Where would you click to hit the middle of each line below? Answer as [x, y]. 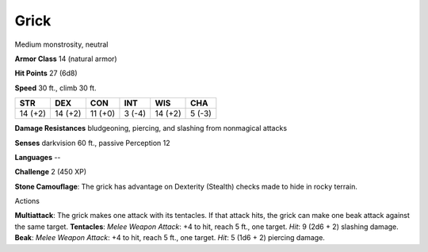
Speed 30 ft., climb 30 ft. [55, 88]
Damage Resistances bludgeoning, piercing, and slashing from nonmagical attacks [151, 128]
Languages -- [38, 157]
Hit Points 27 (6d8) [46, 73]
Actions [27, 201]
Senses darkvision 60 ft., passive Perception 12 [92, 143]
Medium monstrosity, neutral [61, 44]
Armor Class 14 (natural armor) [66, 59]
